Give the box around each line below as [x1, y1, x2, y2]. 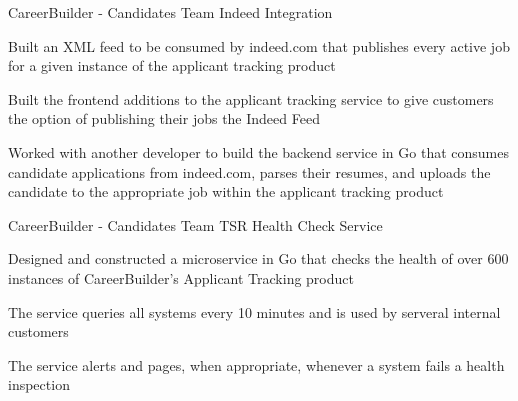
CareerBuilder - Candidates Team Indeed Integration [8, 2, 333, 22]
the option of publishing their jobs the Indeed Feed [8, 108, 320, 129]
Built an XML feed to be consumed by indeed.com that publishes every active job [8, 35, 510, 56]
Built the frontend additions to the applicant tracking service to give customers [8, 88, 494, 109]
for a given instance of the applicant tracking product [8, 55, 336, 76]
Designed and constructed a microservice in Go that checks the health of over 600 [8, 248, 509, 269]
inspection [8, 374, 70, 395]
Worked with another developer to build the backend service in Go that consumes [8, 141, 509, 162]
